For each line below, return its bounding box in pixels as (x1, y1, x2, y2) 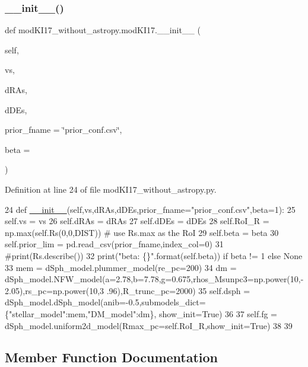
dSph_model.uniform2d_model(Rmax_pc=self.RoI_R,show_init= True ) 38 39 (5, 319, 293, 331)
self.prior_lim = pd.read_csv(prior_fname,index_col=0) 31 (5, 238, 224, 250)
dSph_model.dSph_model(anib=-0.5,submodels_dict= (5, 296, 206, 308)
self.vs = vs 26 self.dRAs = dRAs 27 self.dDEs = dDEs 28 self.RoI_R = (5, 215, 269, 227)
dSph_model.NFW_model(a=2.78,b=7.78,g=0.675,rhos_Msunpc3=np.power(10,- (5, 273, 304, 285)
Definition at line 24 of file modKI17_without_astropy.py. (5, 183, 217, 195)
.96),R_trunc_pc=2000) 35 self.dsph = (106, 284, 250, 296)
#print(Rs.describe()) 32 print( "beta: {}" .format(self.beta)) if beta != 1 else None (5, 249, 303, 261)
